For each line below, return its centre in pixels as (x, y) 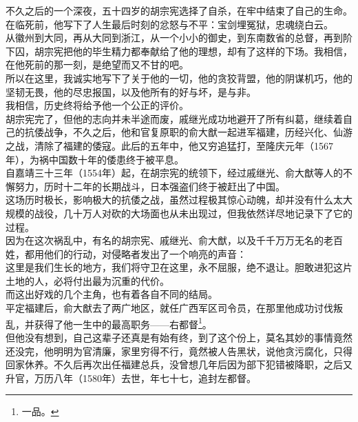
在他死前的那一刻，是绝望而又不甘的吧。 (97, 64)
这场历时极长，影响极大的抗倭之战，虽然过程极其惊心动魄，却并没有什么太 (174, 200)
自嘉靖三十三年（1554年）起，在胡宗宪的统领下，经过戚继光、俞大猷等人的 (174, 173)
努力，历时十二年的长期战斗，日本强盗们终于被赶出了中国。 (150, 186)
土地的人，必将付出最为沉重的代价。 (87, 280)
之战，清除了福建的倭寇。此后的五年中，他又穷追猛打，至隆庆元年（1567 (169, 145)
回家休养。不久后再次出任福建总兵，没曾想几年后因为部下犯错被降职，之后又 (179, 364)
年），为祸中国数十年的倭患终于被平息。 (95, 159)
